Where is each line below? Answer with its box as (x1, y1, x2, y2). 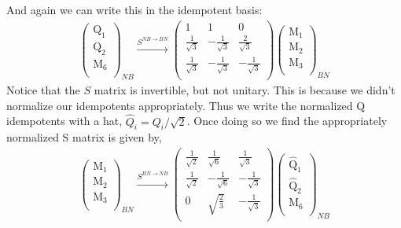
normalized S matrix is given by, (6, 129, 162, 145)
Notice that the (6, 82, 80, 98)
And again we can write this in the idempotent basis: (6, 2, 263, 17)
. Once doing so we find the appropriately (186, 112, 388, 129)
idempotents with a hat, (6, 112, 123, 129)
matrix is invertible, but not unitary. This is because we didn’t (94, 82, 395, 98)
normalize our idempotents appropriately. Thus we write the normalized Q (6, 97, 366, 113)
